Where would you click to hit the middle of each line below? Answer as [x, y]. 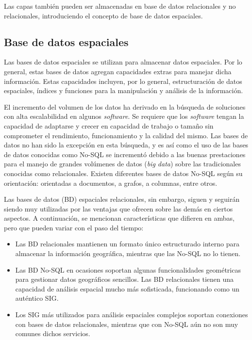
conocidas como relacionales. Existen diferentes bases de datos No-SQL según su [123, 173]
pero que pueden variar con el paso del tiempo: [74, 227]
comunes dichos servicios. [53, 333]
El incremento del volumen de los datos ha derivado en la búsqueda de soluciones [125, 106]
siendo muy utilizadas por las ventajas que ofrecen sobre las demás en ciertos [118, 208]
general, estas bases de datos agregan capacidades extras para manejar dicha [118, 71]
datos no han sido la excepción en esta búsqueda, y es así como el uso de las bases [126, 145]
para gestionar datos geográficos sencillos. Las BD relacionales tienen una [125, 279]
